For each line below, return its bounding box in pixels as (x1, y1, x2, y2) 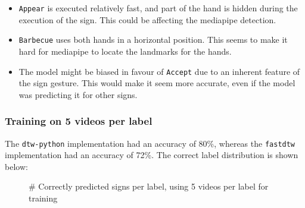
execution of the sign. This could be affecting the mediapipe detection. (18, 13, 276, 26)
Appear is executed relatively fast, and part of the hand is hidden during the (18, 2, 298, 14)
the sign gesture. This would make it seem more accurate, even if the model (18, 77, 295, 89)
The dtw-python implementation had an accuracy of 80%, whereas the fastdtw (5, 137, 295, 149)
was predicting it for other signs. (18, 88, 138, 100)
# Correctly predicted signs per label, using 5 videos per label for (29, 180, 269, 193)
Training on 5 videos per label (5, 114, 152, 128)
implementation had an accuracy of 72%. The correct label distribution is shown (5, 149, 298, 161)
